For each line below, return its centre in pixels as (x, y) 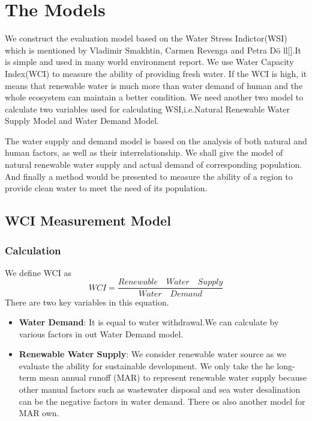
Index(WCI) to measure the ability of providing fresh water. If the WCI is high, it (156, 73)
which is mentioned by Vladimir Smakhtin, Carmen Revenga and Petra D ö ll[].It (153, 50)
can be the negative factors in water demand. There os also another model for (162, 401)
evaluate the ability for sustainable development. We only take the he (146, 365)
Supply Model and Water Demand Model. (82, 121)
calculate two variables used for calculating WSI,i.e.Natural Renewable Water (147, 109)
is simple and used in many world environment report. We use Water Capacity (149, 62)
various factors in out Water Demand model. (101, 333)
